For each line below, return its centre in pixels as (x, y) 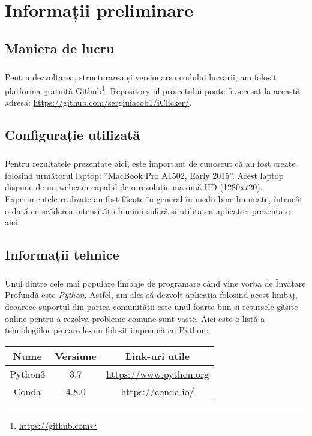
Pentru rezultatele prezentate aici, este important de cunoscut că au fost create (150, 163)
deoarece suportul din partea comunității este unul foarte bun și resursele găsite (151, 307)
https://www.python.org (158, 374)
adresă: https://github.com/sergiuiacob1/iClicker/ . (98, 102)
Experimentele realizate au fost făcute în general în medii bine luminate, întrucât (154, 198)
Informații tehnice (62, 255)
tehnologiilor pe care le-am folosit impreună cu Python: (107, 330)
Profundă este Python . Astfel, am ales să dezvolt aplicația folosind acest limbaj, (151, 295)
